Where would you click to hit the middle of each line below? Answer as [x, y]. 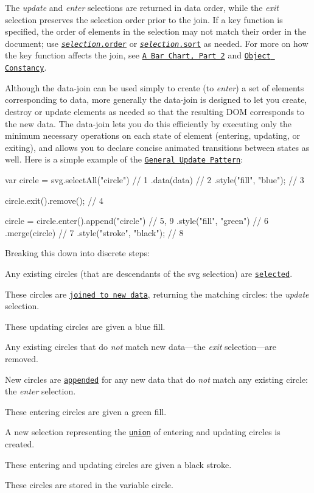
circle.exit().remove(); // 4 [54, 200]
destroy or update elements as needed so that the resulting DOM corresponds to [155, 111]
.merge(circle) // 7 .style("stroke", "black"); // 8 [94, 232]
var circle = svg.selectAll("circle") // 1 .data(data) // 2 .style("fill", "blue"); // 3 [155, 179]
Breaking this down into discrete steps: [77, 253]
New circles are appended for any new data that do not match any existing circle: [157, 379]
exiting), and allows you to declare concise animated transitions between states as [157, 147]
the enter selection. [40, 391]
